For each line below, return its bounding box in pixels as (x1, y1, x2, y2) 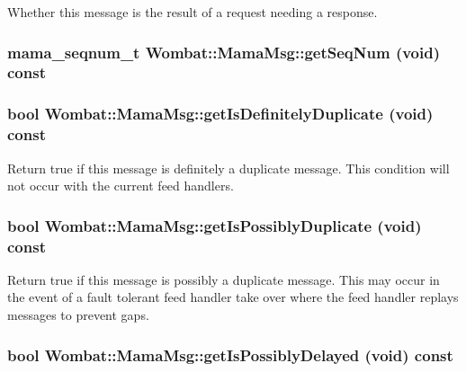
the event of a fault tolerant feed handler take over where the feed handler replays (7, 288, 459, 306)
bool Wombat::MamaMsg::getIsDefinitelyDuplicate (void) (7, 102, 434, 125)
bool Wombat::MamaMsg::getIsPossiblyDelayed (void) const (7, 343, 453, 366)
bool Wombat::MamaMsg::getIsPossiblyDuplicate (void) (7, 214, 422, 236)
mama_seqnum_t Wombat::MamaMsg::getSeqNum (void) (7, 40, 440, 63)
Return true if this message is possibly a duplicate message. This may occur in (7, 270, 440, 288)
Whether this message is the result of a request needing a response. (7, 3, 378, 21)
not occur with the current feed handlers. (7, 176, 234, 195)
